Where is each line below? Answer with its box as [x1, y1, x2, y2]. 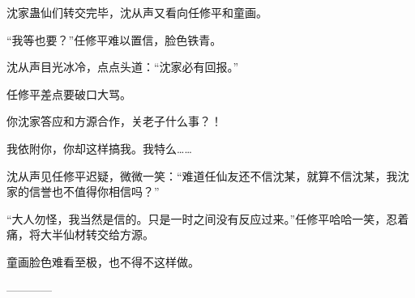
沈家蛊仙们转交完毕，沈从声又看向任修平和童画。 [6, 4, 267, 20]
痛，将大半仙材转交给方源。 [6, 226, 154, 243]
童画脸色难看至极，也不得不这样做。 [6, 253, 199, 270]
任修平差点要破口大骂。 [6, 85, 131, 102]
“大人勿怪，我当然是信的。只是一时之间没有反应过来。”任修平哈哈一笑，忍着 [6, 210, 409, 227]
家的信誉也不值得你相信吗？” [6, 183, 160, 200]
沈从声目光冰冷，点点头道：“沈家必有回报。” [6, 58, 239, 75]
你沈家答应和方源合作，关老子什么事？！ [6, 113, 222, 130]
